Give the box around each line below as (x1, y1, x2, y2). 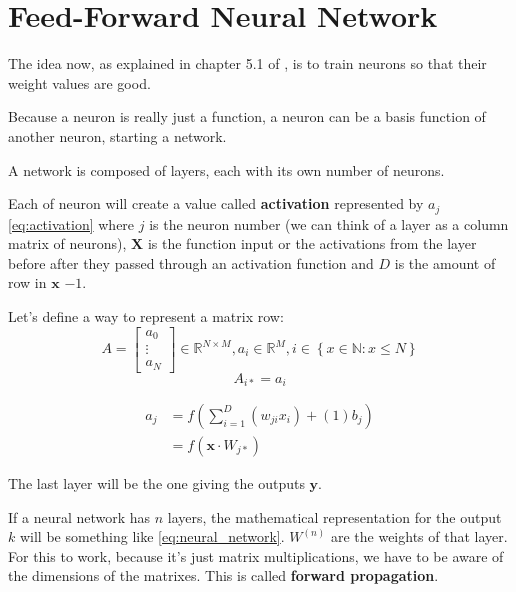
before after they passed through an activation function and (8, 252, 374, 273)
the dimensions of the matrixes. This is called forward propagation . (8, 565, 439, 586)
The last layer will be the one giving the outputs (8, 473, 305, 494)
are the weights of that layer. (330, 526, 508, 547)
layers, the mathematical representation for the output (167, 506, 502, 527)
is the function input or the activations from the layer (147, 233, 477, 254)
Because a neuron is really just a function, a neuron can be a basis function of (8, 106, 486, 127)
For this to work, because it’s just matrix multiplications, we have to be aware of (8, 545, 504, 566)
